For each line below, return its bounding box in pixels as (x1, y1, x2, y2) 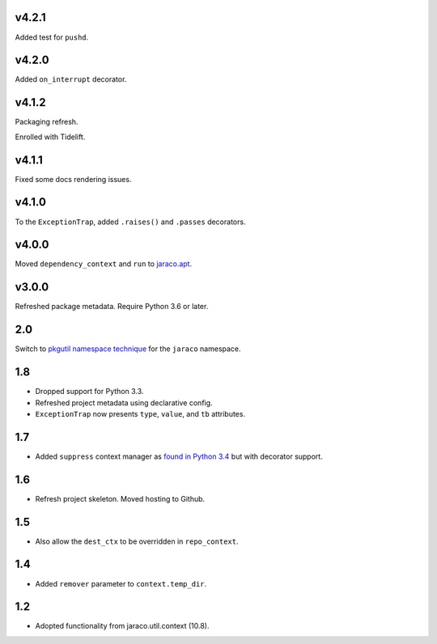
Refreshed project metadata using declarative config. (35, 397, 214, 408)
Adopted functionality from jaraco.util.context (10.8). (35, 621, 210, 631)
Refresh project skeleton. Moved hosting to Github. (35, 494, 206, 503)
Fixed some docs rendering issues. (15, 174, 132, 184)
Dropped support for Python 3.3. (35, 387, 144, 396)
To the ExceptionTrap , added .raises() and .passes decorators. (15, 217, 246, 227)
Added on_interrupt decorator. (15, 74, 127, 84)
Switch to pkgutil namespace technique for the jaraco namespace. (15, 344, 242, 354)
